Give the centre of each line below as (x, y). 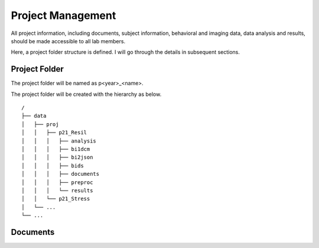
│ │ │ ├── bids (53, 165)
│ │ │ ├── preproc (57, 182)
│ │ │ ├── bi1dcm (56, 149)
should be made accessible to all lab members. (68, 41)
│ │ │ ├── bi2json (57, 157)
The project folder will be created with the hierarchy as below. (86, 94)
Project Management (64, 15)
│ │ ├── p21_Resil (54, 133)
